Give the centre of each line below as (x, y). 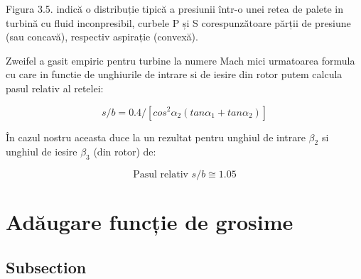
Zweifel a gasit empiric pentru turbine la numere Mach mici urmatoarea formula (180, 60)
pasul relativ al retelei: (55, 88)
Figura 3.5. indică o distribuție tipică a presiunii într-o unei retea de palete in (175, 9)
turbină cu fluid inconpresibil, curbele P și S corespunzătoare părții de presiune (178, 22)
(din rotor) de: (125, 152)
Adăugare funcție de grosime (150, 222)
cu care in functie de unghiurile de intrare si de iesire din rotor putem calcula (174, 74)
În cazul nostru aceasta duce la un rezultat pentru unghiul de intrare (156, 137)
